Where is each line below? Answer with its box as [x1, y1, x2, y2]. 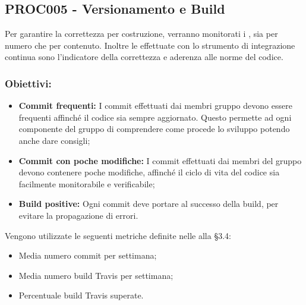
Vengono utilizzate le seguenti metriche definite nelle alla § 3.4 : [5, 229, 232, 241]
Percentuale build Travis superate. [18, 289, 144, 301]
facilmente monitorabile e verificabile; [18, 177, 155, 190]
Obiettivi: [5, 76, 52, 90]
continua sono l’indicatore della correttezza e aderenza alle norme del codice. [5, 51, 283, 63]
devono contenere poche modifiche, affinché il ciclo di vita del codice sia [18, 166, 280, 178]
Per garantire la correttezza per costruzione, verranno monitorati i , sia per [5, 27, 278, 40]
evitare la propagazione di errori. [18, 209, 138, 221]
